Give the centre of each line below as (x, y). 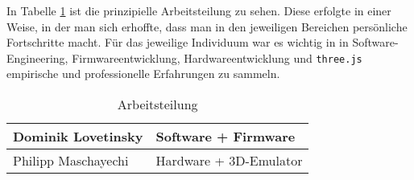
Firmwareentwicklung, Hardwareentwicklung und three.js (217, 57)
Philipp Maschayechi (71, 161)
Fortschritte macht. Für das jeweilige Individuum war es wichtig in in (178, 42)
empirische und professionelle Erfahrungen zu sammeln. (143, 74)
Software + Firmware (226, 137)
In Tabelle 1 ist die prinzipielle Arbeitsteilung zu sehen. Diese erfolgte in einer (199, 10)
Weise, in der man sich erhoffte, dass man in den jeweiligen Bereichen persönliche (207, 26)
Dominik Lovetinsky (78, 137)
